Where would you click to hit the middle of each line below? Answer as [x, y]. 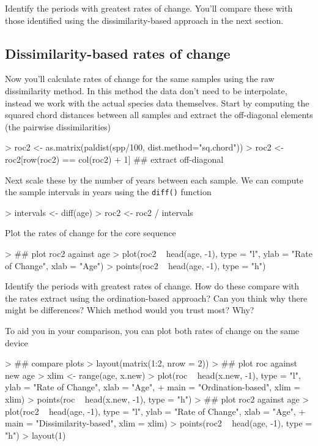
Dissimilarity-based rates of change [118, 53]
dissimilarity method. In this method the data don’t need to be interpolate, [146, 90]
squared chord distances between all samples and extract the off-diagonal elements [159, 115]
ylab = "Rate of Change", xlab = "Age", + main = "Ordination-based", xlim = [153, 387]
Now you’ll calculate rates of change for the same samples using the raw [140, 79]
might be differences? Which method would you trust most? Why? [130, 310]
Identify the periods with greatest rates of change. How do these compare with [152, 286]
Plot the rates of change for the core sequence [91, 233]
